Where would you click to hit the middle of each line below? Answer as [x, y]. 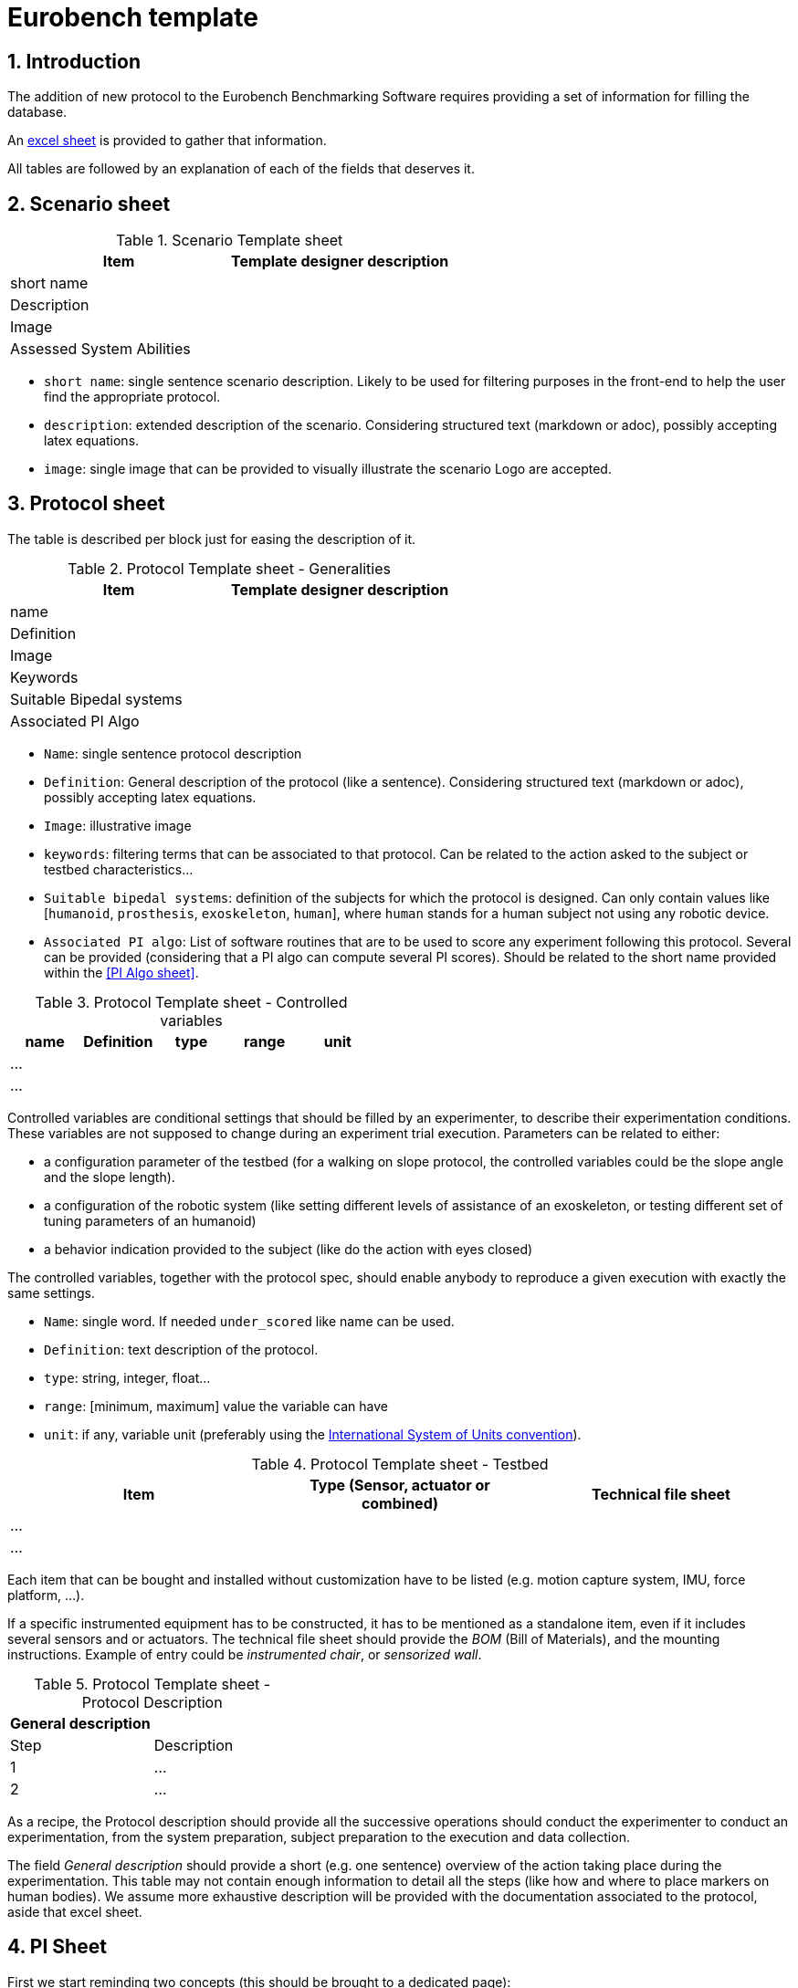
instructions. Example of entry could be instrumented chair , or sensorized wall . [245, 1654]
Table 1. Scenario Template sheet [229, 241]
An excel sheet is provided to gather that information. [167, 141]
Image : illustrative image [118, 825]
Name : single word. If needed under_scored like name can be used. [249, 1321]
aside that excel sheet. [75, 1911]
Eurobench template [133, 17]
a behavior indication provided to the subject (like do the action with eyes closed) [289, 1249]
